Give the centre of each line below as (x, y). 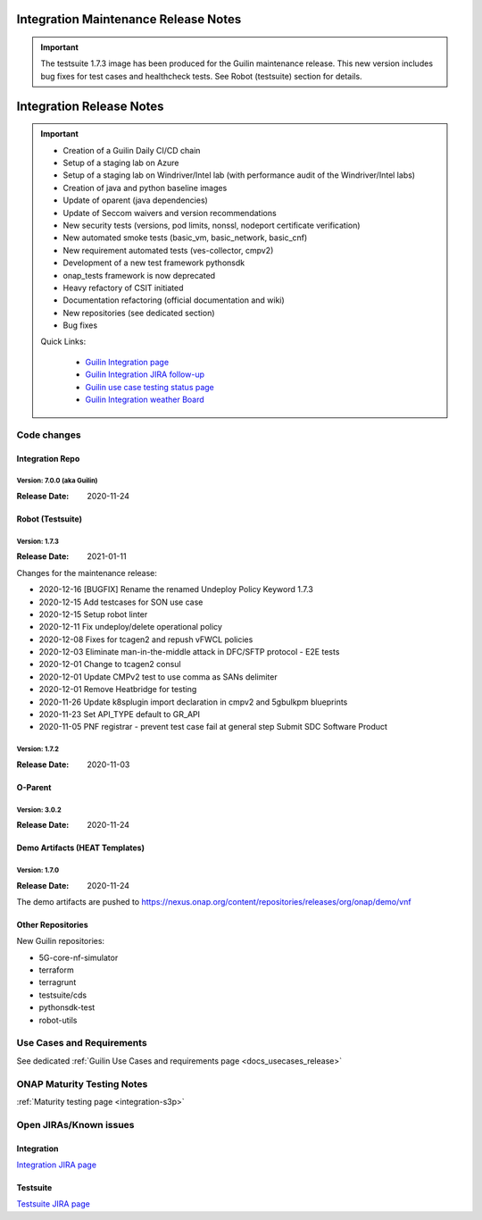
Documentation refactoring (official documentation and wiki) (174, 300)
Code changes (49, 435)
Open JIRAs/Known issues (75, 1124)
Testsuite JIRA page (54, 1204)
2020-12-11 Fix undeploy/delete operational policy (131, 627)
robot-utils (58, 1020)
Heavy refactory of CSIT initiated (123, 288)
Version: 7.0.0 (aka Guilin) (57, 481)
